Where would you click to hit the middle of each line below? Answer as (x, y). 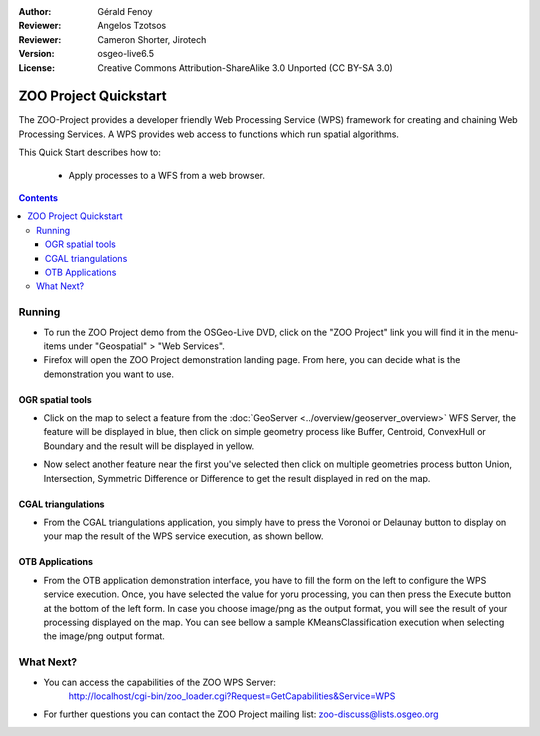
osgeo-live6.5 (126, 54)
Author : (35, 11)
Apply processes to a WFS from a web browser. (166, 175)
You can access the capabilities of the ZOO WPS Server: (160, 682)
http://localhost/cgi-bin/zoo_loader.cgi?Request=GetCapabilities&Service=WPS (232, 696)
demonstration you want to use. (109, 374)
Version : (36, 54)
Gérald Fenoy (125, 11)
